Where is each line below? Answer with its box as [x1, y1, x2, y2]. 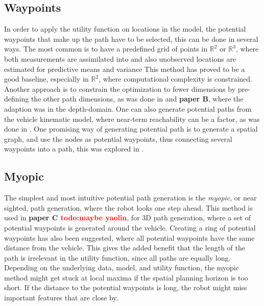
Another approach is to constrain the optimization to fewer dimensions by [4, 83, 236, 94]
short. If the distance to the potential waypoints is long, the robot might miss [4, 282, 247, 293]
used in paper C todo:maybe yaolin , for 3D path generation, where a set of [4, 212, 251, 223]
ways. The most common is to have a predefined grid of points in [4, 43, 208, 54]
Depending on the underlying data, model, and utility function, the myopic [4, 262, 239, 273]
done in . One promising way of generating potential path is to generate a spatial [4, 123, 258, 134]
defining [4, 93, 29, 104]
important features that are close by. [4, 292, 118, 303]
